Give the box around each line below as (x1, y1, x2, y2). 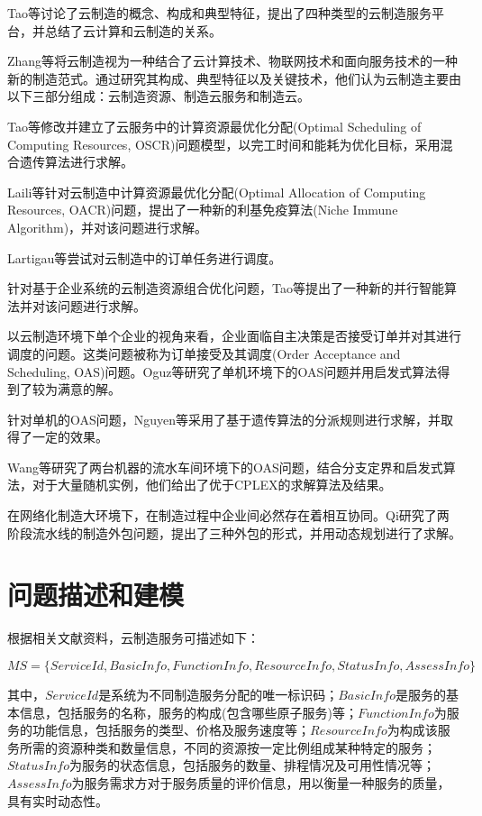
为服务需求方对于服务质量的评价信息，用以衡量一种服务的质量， (71, 773, 450, 792)
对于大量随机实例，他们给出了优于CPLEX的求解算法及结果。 (32, 475, 392, 494)
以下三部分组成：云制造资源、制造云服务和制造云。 (7, 87, 310, 105)
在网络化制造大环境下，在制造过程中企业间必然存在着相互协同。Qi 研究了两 (7, 506, 450, 525)
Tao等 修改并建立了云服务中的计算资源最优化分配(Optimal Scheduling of (7, 116, 422, 135)
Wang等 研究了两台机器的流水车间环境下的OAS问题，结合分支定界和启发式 (7, 457, 443, 476)
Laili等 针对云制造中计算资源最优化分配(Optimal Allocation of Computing (7, 182, 426, 201)
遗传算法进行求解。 (19, 152, 133, 171)
